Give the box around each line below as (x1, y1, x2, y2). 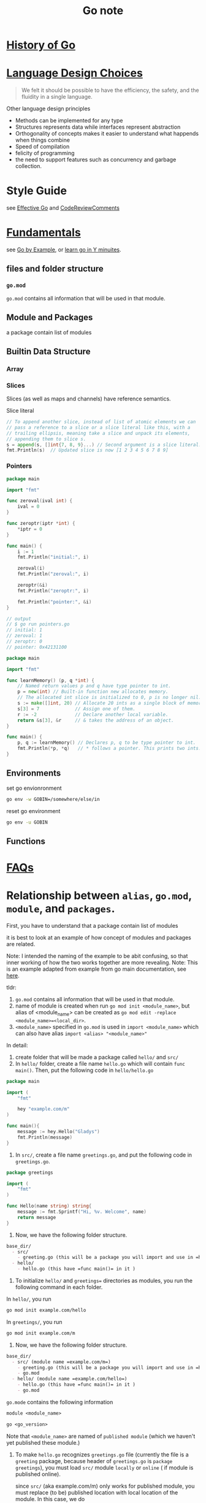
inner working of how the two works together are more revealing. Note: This (6, 958, 198, 966)
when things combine (15, 136, 71, 144)
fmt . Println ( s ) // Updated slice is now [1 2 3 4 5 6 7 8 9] (6, 447, 169, 454)
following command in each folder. (15, 1283, 103, 1291)
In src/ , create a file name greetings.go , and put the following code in (15, 1151, 192, 1158)
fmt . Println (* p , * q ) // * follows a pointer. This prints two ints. (17, 746, 202, 752)
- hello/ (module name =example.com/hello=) (12, 1376, 128, 1382)
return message (17, 1214, 56, 1220)
